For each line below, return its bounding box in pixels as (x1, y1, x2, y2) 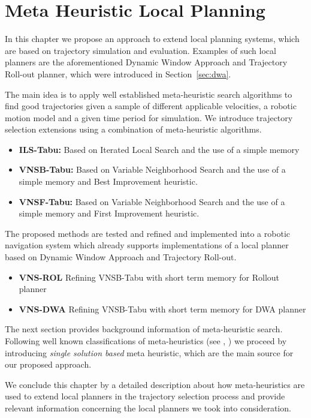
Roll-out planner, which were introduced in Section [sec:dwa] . (5, 67, 231, 80)
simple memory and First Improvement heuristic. (19, 207, 200, 219)
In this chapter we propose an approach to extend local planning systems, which (5, 32, 300, 45)
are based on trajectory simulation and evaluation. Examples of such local (5, 44, 276, 56)
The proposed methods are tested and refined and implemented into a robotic (5, 227, 290, 239)
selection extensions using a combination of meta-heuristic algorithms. (5, 123, 262, 136)
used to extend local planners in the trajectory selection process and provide (5, 390, 285, 402)
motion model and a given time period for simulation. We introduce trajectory (5, 111, 293, 124)
